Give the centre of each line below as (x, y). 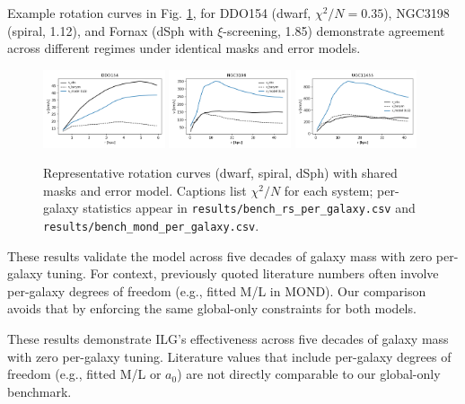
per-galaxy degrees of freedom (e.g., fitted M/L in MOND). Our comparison (217, 290)
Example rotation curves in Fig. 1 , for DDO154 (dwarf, (159, 13)
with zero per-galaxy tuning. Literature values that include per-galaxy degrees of (229, 356)
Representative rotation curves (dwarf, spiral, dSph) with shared (220, 173)
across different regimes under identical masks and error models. (184, 48)
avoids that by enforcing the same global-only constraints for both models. (212, 308)
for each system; (329, 190)
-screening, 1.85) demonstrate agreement (334, 30)
